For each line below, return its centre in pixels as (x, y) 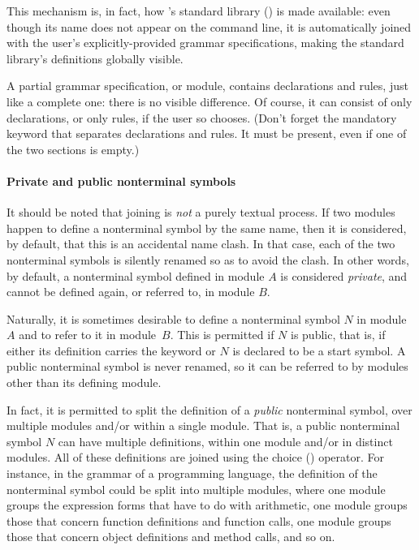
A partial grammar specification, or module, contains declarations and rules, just (207, 86)
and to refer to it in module (88, 335)
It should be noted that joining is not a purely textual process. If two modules (201, 212)
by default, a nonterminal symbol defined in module (136, 275)
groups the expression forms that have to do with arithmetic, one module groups (207, 505)
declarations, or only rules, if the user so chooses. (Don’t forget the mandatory (202, 117)
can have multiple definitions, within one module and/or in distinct (225, 441)
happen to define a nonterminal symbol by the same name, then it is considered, (207, 228)
